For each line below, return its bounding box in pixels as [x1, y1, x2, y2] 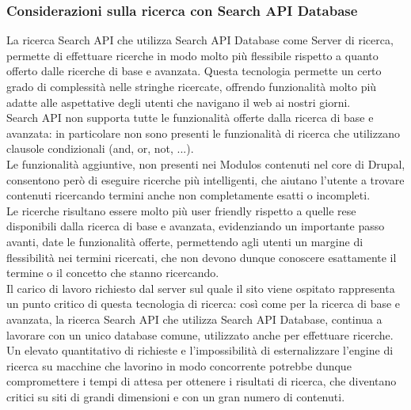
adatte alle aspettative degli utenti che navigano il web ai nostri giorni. [6, 93, 351, 110]
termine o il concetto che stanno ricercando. [6, 264, 219, 281]
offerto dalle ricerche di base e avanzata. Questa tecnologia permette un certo [6, 63, 382, 79]
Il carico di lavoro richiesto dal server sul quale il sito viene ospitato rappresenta [6, 279, 395, 296]
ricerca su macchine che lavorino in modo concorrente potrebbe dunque [6, 357, 352, 374]
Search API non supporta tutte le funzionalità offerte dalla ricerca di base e [6, 109, 374, 126]
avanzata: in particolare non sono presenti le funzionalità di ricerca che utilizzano [6, 124, 400, 141]
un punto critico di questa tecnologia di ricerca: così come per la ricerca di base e [6, 295, 401, 312]
